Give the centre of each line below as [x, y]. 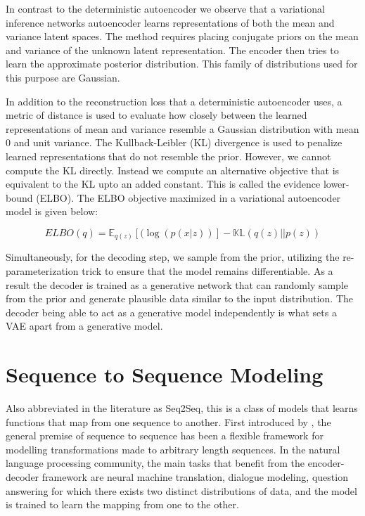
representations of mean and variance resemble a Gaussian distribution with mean [182, 128]
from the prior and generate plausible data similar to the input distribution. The [180, 298]
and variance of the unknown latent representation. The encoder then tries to [172, 50]
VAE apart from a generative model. [84, 326]
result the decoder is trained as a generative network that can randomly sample [177, 284]
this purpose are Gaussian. [63, 77]
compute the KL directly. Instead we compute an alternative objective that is [173, 170]
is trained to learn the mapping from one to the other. [122, 504]
